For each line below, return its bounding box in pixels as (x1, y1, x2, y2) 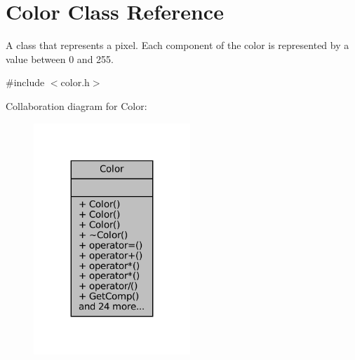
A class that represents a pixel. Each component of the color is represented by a (6, 38, 349, 53)
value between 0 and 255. (6, 51, 114, 66)
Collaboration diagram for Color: (6, 98, 147, 113)
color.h (60, 75, 90, 90)
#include (6, 75, 45, 90)
